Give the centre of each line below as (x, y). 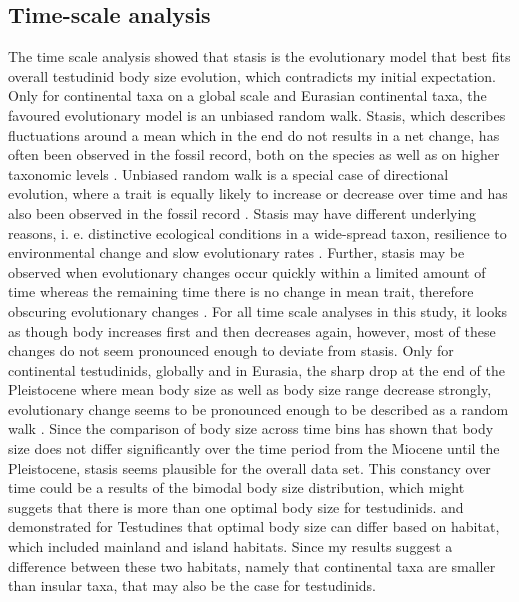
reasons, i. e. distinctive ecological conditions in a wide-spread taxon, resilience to (257, 232)
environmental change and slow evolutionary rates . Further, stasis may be (236, 252)
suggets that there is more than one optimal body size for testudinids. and (236, 506)
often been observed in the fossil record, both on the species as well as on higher (254, 154)
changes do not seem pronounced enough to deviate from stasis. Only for (231, 350)
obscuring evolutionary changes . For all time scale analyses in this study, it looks (258, 310)
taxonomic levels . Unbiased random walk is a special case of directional (228, 173)
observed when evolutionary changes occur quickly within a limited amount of (247, 271)
